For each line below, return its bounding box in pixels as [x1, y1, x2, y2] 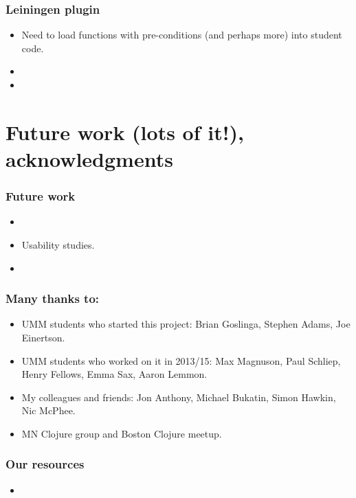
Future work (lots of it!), [5, 117, 244, 146]
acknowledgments [5, 144, 173, 172]
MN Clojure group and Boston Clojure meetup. [21, 426, 222, 440]
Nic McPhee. [21, 403, 76, 418]
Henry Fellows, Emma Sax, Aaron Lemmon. [21, 367, 208, 381]
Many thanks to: [5, 290, 100, 307]
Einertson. [21, 330, 65, 344]
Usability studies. [21, 237, 95, 251]
